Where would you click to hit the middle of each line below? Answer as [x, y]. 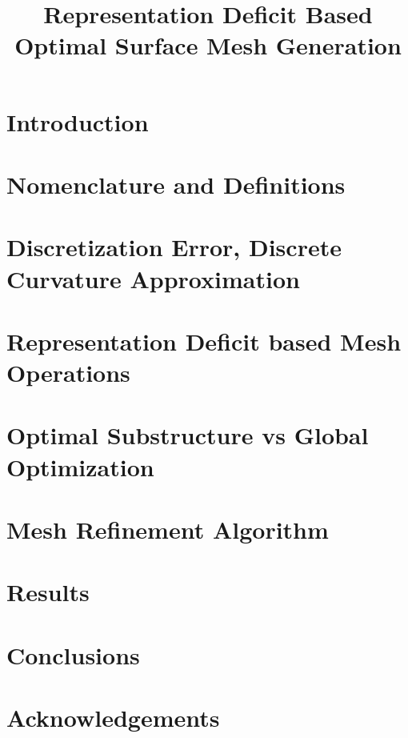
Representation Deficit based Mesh [204, 341]
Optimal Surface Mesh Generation [208, 45]
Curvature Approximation [153, 278]
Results [48, 592]
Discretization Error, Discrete [174, 247]
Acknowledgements [113, 718]
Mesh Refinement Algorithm [168, 529]
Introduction [78, 121]
